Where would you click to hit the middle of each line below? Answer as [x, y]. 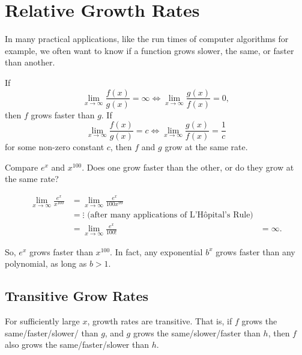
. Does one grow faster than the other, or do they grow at [188, 167]
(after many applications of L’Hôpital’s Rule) [170, 215]
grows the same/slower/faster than [197, 332]
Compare [22, 167]
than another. [30, 62]
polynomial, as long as [46, 263]
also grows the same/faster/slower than [77, 344]
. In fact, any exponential [156, 251]
